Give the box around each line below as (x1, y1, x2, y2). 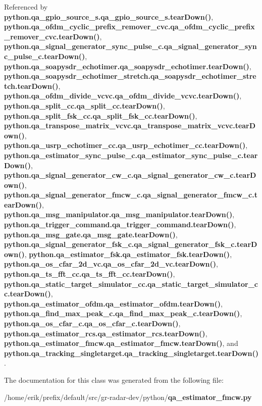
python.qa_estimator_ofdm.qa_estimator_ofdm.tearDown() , (4, 298, 223, 309)
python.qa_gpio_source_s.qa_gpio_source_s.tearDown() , (4, 11, 214, 22)
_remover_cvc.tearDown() (4, 31, 100, 41)
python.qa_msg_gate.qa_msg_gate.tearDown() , (4, 229, 178, 239)
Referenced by (4, 2, 48, 12)
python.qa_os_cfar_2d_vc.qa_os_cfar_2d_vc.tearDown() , (4, 259, 218, 269)
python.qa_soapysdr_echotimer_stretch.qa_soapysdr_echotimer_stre (4, 71, 256, 81)
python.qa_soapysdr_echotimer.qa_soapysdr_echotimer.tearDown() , (4, 61, 251, 71)
